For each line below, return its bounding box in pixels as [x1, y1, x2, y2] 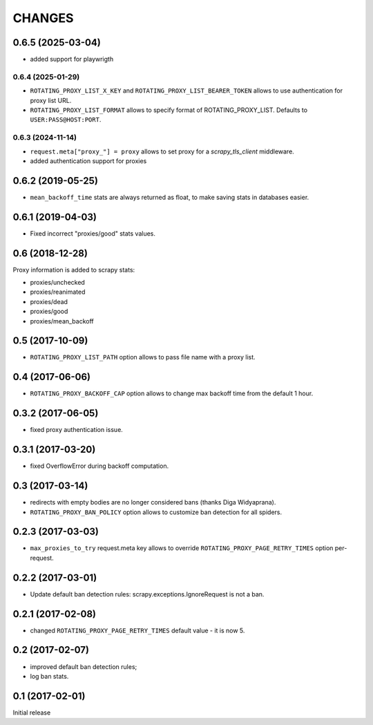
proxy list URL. [30, 96, 72, 104]
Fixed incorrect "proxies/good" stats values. [30, 229, 155, 238]
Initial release [12, 708, 51, 717]
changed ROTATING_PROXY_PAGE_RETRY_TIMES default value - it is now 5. [30, 626, 245, 634]
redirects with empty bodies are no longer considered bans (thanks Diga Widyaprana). [30, 498, 276, 507]
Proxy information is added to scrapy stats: [12, 265, 135, 274]
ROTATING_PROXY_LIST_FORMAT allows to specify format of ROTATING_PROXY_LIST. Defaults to [30, 106, 307, 114]
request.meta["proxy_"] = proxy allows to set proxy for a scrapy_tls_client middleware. [30, 147, 295, 156]
